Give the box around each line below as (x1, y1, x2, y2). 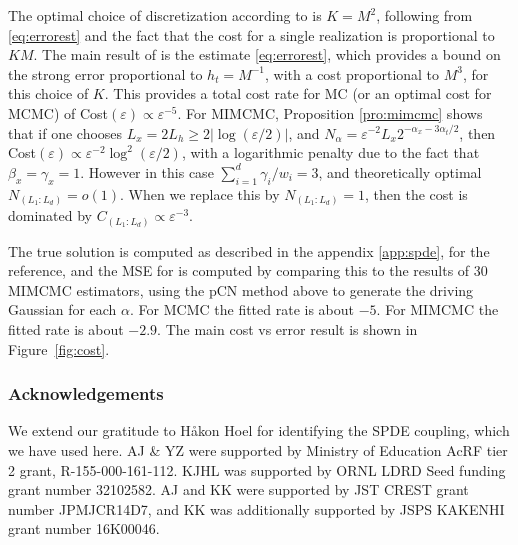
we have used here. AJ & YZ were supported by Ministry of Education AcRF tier (8, 439, 508, 460)
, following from (376, 5, 473, 25)
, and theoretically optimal (318, 161, 482, 182)
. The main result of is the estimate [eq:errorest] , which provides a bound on (33, 44, 501, 65)
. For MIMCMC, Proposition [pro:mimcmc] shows (177, 102, 483, 123)
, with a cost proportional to (265, 63, 440, 84)
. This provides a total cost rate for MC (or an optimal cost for (104, 83, 492, 104)
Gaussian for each (8, 299, 117, 320)
